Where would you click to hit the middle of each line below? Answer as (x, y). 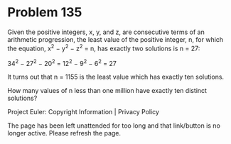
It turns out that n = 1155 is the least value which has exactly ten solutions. (116, 77)
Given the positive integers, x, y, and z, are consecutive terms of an (106, 32)
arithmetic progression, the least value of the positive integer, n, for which (116, 39)
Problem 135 (45, 12)
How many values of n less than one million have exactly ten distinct (107, 91)
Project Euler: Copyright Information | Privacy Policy (84, 112)
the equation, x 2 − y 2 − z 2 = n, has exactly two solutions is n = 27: (104, 48)
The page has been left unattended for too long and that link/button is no (114, 126)
